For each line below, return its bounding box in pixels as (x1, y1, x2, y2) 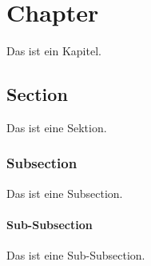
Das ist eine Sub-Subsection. (6, 247, 145, 264)
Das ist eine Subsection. (6, 184, 123, 201)
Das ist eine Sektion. (6, 119, 107, 135)
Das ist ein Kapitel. (6, 42, 101, 59)
